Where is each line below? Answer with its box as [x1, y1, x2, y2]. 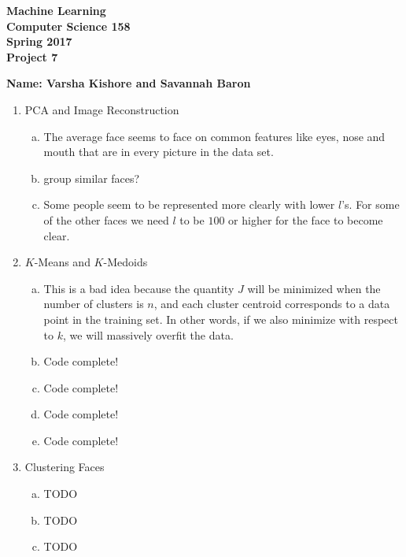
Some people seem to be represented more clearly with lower [43, 196, 335, 213]
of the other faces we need [43, 211, 169, 228]
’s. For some [341, 196, 400, 213]
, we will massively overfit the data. [63, 326, 234, 343]
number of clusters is [43, 295, 144, 312]
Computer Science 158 [6, 17, 131, 34]
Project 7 [6, 48, 58, 65]
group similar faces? [43, 169, 140, 186]
